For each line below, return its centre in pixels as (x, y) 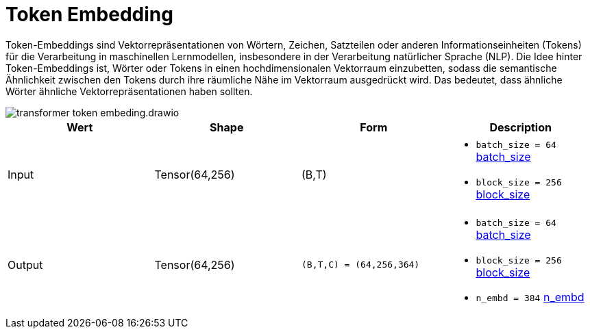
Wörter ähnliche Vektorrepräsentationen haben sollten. (129, 91)
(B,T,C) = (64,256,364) (361, 265)
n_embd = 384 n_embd (530, 297)
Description (520, 127)
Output (25, 265)
